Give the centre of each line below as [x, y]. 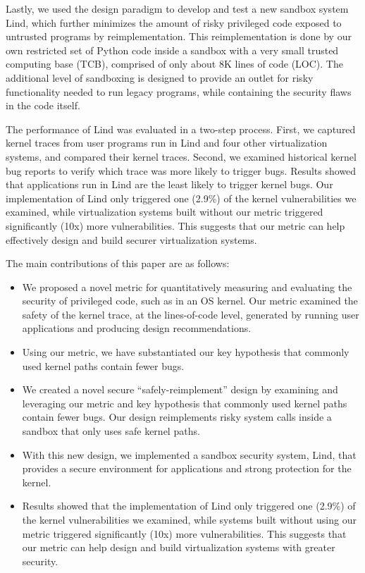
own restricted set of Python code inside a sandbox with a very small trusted [172, 50]
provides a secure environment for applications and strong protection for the [187, 468]
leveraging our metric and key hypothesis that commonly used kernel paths [185, 403]
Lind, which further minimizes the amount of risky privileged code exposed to [174, 22]
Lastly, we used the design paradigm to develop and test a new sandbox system [177, 8]
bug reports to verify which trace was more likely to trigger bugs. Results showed [181, 170]
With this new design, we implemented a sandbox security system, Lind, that [189, 454]
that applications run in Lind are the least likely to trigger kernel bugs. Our [169, 184]
